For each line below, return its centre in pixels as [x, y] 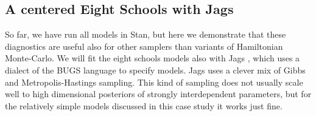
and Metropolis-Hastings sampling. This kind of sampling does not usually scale [154, 82]
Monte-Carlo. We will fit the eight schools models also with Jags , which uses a [153, 58]
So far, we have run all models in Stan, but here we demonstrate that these [146, 34]
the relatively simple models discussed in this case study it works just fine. [144, 105]
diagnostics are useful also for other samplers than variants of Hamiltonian [144, 46]
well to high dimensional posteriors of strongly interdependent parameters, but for [158, 94]
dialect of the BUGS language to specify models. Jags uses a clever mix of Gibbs [155, 70]
